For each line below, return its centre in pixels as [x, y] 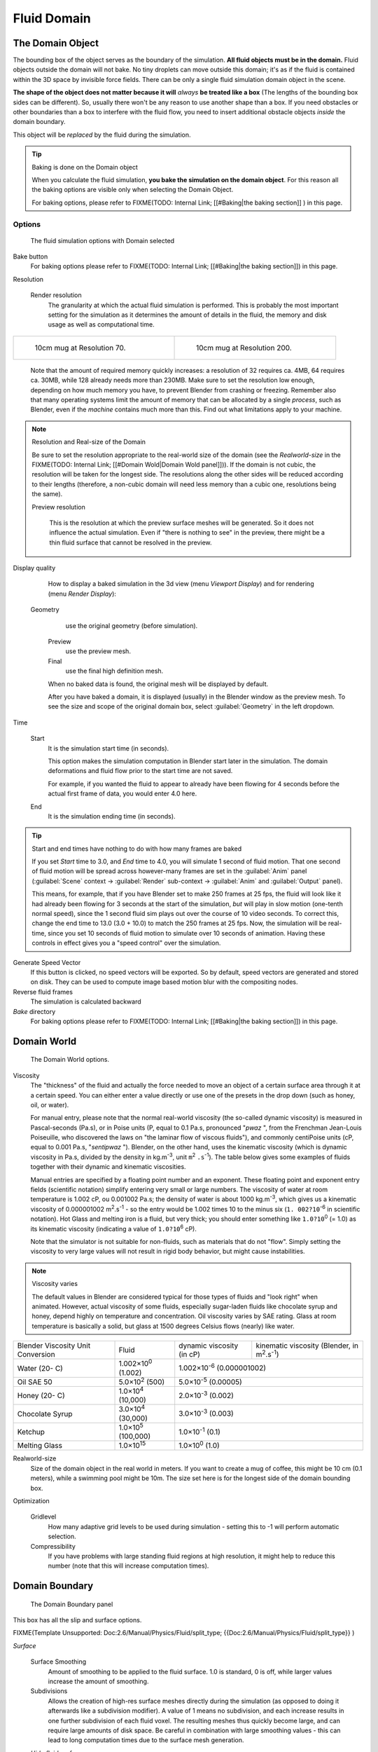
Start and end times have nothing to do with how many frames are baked [137, 849]
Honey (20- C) [41, 1396]
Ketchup [31, 1432]
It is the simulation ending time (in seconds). [112, 816]
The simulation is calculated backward [86, 1001]
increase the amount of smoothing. [98, 1681]
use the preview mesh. [98, 651]
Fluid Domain [52, 18]
